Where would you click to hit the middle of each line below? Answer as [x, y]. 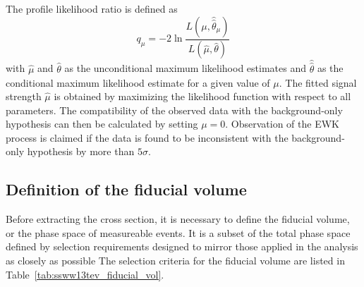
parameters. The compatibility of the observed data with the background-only [174, 110]
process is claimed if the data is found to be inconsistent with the [147, 137]
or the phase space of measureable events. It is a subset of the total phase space [178, 232]
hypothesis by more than [81, 151]
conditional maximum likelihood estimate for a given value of [138, 82]
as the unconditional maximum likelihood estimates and [185, 68]
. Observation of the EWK [282, 124]
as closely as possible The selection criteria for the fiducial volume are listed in [175, 261]
